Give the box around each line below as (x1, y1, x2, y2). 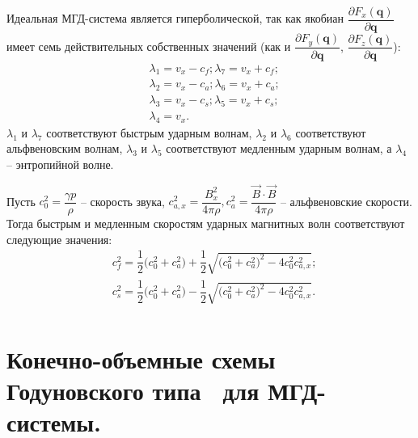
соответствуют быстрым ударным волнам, (46, 124, 252, 141)
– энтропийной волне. (6, 156, 114, 173)
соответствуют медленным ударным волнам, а (166, 140, 392, 157)
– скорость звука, (80, 192, 165, 209)
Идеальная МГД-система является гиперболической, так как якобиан (6, 10, 344, 27)
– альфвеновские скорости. (280, 192, 412, 209)
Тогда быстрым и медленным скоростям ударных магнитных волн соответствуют (6, 214, 405, 231)
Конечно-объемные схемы (6, 342, 276, 375)
